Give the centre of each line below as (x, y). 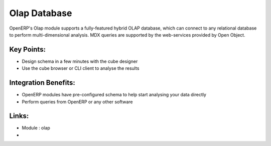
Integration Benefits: (42, 83)
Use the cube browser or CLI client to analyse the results (81, 68)
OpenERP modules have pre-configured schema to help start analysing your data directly (114, 95)
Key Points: (28, 49)
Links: (19, 116)
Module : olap (36, 128)
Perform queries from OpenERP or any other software (77, 102)
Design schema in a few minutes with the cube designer (80, 61)
